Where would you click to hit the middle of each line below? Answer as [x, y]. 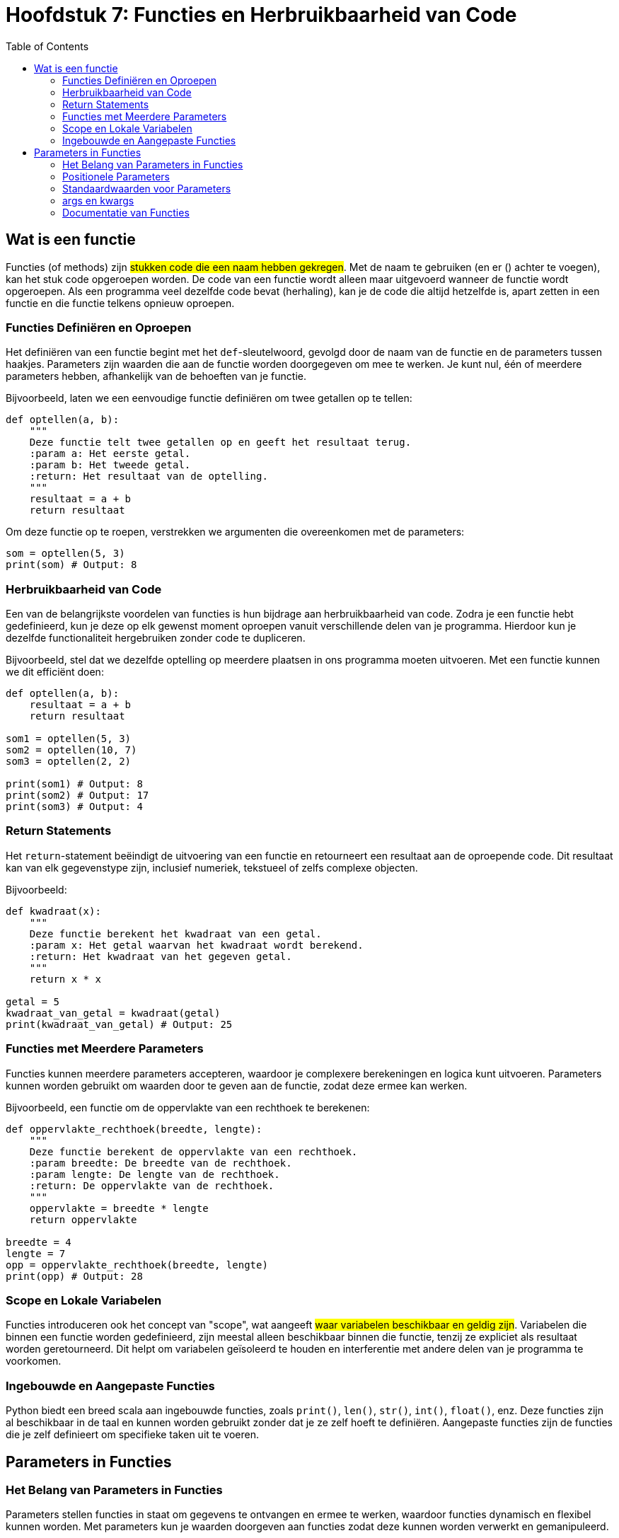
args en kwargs [98, 200]
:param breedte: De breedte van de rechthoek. [161, 1163]
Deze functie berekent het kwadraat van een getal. [175, 933]
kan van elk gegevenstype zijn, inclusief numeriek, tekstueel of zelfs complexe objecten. [212, 867]
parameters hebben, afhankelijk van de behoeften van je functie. [156, 376]
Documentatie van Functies [126, 212]
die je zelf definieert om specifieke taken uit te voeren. [132, 1435]
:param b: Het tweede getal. [110, 465]
